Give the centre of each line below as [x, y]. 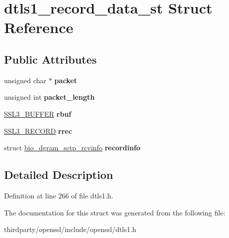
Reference [39, 27]
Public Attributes [50, 59]
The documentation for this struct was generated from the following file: [115, 212]
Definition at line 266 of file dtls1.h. [59, 195]
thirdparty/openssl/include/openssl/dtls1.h [70, 229]
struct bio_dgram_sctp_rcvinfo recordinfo [72, 148]
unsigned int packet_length [49, 97]
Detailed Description [59, 175]
